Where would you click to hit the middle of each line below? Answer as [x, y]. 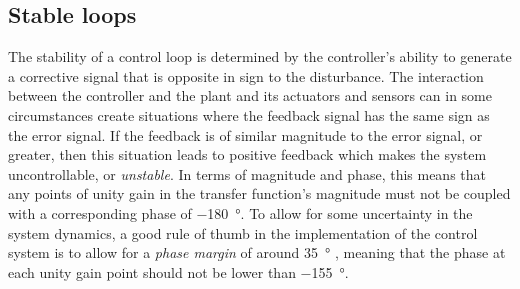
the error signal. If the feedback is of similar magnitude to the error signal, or [245, 134]
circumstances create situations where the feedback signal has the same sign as [249, 114]
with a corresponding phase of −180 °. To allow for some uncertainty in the [240, 212]
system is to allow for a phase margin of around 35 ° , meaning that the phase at [257, 252]
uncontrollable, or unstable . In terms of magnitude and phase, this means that [247, 173]
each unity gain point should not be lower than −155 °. [178, 271]
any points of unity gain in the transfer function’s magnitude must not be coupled [259, 193]
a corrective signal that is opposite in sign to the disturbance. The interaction [246, 75]
